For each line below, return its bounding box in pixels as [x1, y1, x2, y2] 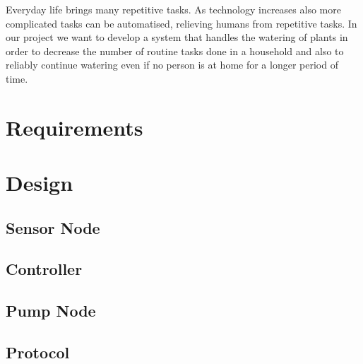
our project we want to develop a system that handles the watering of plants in [6, 30, 348, 45]
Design [6, 168, 73, 197]
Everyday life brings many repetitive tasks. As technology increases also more [6, 2, 341, 16]
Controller [6, 258, 83, 280]
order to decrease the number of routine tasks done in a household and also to [6, 43, 344, 58]
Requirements [6, 112, 143, 141]
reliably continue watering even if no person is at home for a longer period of [6, 57, 338, 72]
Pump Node [6, 300, 96, 322]
